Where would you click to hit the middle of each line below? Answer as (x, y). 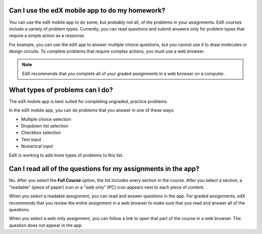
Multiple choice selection (46, 119)
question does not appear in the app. (46, 225)
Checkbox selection (41, 132)
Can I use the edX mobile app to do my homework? (87, 10)
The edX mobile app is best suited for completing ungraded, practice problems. (89, 101)
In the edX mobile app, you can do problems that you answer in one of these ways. (92, 110)
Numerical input (37, 146)
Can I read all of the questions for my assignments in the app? (104, 169)
